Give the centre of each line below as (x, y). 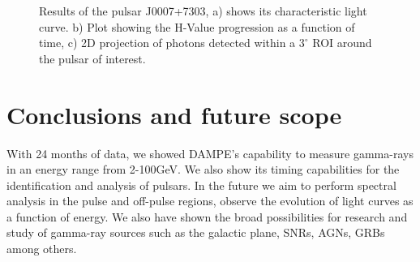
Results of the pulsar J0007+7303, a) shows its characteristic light (203, 11)
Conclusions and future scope (174, 114)
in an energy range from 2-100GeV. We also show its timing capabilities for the (203, 169)
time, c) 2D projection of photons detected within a (167, 43)
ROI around (342, 43)
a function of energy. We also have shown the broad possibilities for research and (207, 216)
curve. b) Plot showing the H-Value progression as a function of (197, 26)
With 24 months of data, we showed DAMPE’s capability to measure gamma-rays (210, 153)
